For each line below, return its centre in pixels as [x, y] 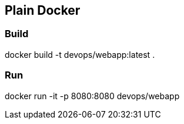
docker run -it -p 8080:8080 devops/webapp [92, 96]
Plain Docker [43, 10]
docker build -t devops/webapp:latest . [80, 54]
